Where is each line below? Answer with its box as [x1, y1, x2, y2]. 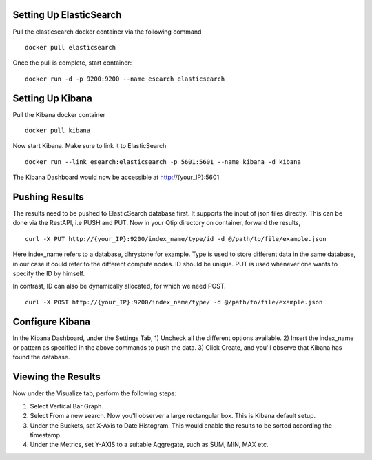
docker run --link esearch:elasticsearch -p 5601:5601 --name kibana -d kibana [25, 158, 301, 165]
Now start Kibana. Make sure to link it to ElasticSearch [12, 142, 167, 150]
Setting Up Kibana [12, 92, 92, 104]
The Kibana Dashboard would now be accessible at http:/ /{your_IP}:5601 [12, 173, 220, 182]
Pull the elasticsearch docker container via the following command [12, 28, 202, 36]
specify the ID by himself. [12, 269, 85, 278]
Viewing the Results [12, 371, 101, 383]
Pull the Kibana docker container [12, 110, 106, 118]
